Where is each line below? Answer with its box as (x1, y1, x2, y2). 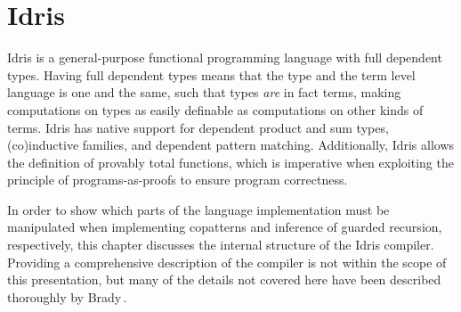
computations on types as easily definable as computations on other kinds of (7, 100, 424, 119)
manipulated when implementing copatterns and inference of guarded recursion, (7, 218, 442, 236)
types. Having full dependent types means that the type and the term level (7, 65, 416, 84)
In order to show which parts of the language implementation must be (7, 200, 390, 218)
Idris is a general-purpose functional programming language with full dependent (7, 48, 442, 67)
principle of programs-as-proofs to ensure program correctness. (7, 170, 348, 189)
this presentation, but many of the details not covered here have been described (7, 270, 441, 289)
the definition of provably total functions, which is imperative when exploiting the (7, 152, 454, 171)
